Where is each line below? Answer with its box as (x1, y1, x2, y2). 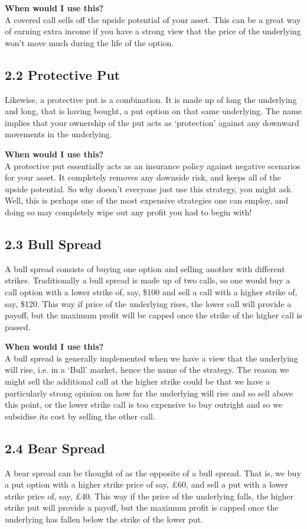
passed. (5, 320, 31, 333)
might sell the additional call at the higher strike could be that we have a (5, 375, 270, 388)
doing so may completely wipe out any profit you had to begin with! (5, 205, 252, 218)
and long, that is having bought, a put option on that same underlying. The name (5, 105, 302, 117)
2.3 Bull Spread (5, 234, 102, 253)
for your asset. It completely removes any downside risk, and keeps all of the (5, 171, 281, 183)
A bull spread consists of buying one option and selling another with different (5, 262, 285, 275)
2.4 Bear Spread (5, 438, 105, 457)
